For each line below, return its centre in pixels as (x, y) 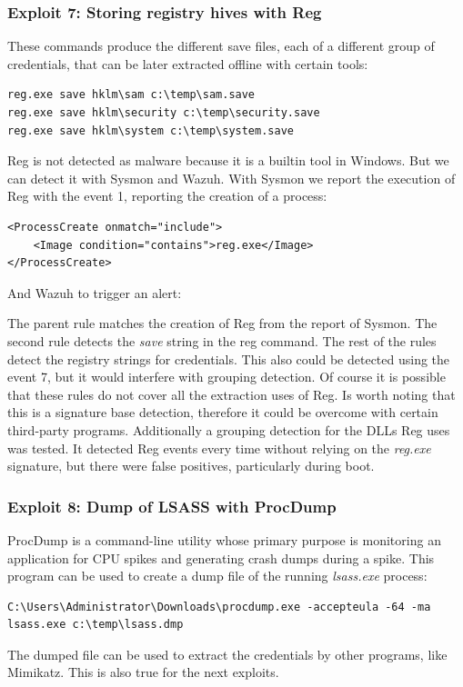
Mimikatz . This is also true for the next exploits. (143, 672)
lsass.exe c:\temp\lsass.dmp (96, 625)
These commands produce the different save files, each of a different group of (221, 46)
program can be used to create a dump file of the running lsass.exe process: (217, 576)
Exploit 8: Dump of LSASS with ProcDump (172, 506)
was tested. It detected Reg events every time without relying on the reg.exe (219, 448)
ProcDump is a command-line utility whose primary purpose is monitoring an (224, 539)
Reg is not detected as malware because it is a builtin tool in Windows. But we (228, 160)
